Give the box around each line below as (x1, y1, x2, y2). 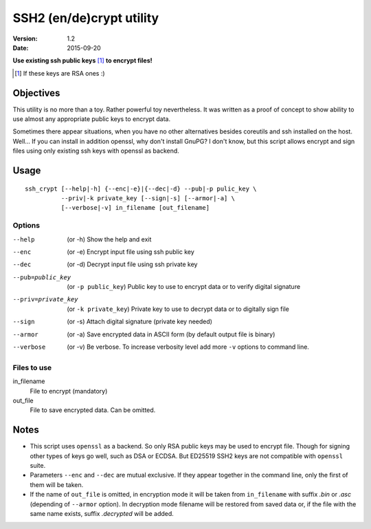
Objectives (12, 87, 60, 99)
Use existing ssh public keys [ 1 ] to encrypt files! (12, 56, 153, 65)
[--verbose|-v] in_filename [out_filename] (60, 204, 210, 212)
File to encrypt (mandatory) (30, 387, 108, 395)
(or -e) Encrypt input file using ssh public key (67, 248, 195, 256)
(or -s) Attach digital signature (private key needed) (67, 317, 213, 326)
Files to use (12, 363, 52, 372)
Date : (12, 43, 29, 52)
